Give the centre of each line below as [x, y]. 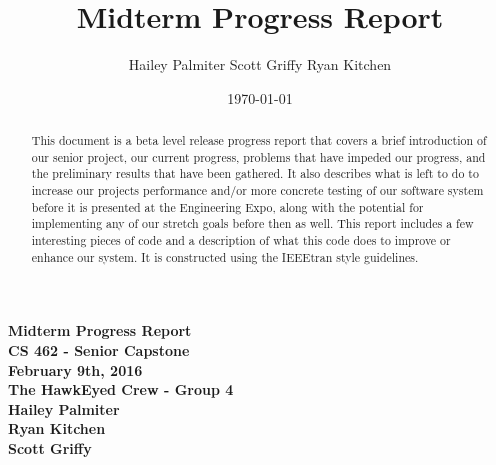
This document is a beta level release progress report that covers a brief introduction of [259, 140]
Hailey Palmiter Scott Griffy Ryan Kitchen [260, 64]
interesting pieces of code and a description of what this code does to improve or [241, 240]
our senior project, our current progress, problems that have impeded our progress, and [258, 156]
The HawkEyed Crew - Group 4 [121, 389]
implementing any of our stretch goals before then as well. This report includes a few [252, 223]
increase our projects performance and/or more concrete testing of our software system [257, 190]
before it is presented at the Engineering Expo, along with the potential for [227, 206]
